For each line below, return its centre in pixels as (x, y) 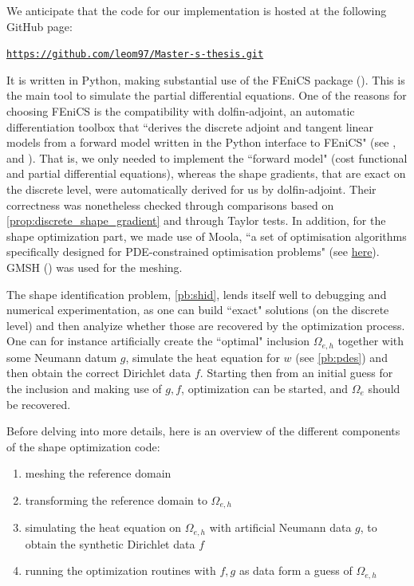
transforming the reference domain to (116, 499)
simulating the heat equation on (103, 527)
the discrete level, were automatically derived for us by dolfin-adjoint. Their (191, 189)
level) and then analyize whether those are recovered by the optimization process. (206, 325)
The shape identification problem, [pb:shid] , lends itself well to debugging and (197, 294)
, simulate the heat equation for (203, 357)
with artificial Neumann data (280, 527)
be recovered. (39, 404)
